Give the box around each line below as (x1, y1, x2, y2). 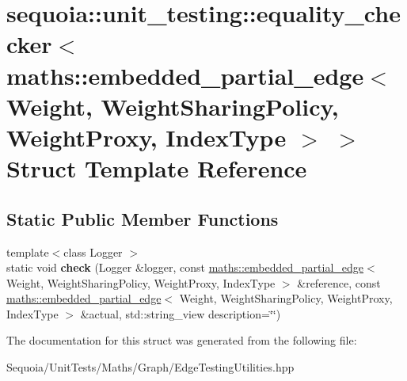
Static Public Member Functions (6, 206, 279, 231)
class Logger (63, 243, 123, 260)
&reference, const (297, 274, 381, 291)
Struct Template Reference (6, 152, 307, 185)
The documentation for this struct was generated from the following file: (6, 332, 357, 349)
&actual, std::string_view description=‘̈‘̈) (80, 305, 281, 322)
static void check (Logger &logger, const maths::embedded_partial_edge (6, 259, 364, 276)
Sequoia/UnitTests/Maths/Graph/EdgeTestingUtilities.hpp (6, 359, 295, 375)
